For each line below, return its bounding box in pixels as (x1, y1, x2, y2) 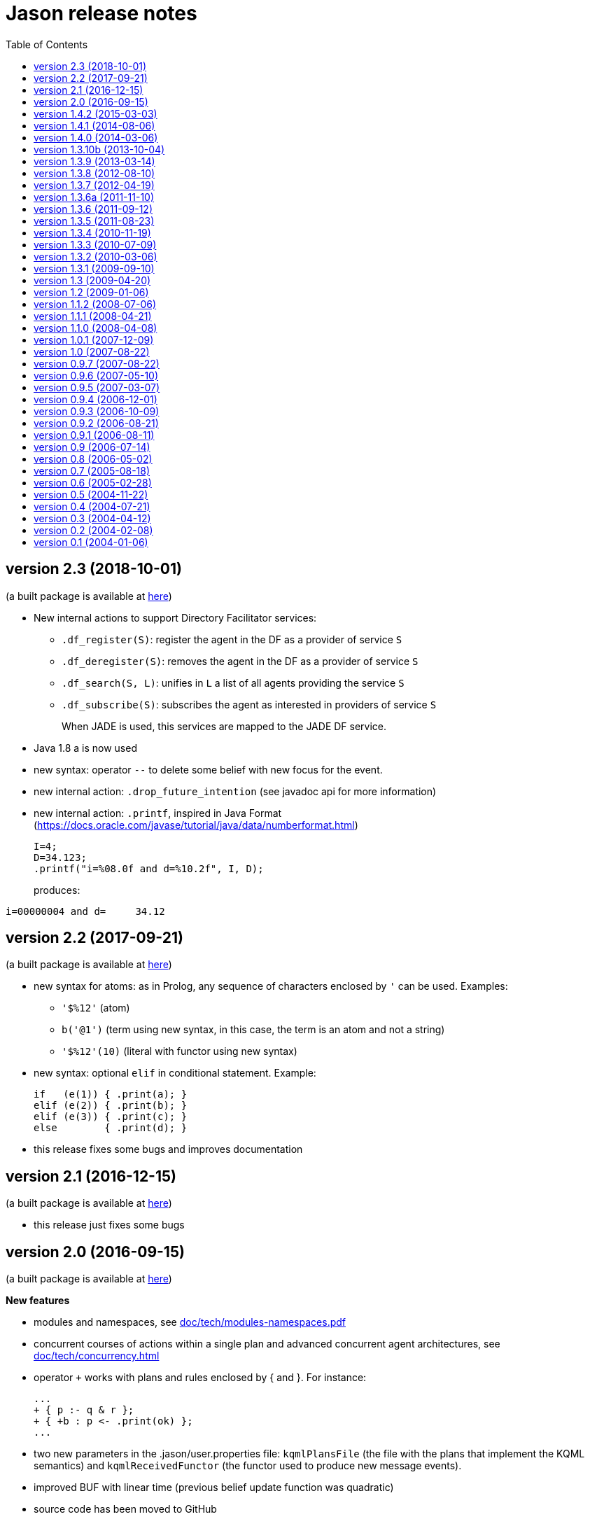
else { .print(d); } (34, 1122, 188, 1134)
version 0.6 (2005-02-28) (34, 476, 152, 489)
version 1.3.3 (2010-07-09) (34, 238, 157, 251)
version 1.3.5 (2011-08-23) (34, 214, 155, 227)
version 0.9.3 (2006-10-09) (34, 405, 160, 417)
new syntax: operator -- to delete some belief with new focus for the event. (34, 763, 383, 776)
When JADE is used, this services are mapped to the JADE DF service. (62, 720, 387, 732)
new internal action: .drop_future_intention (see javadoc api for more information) (34, 785, 437, 797)
